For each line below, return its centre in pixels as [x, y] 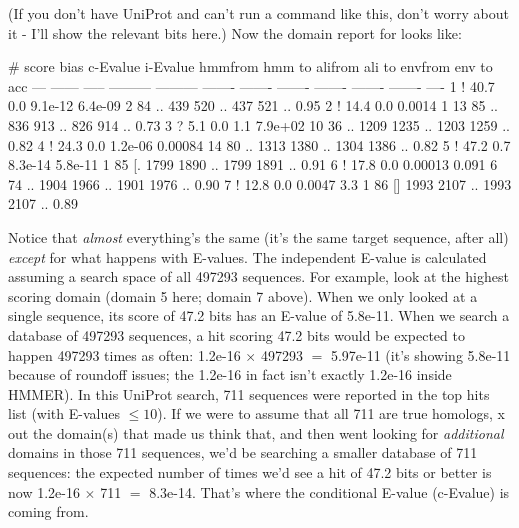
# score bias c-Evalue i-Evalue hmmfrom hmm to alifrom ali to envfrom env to [250, 66]
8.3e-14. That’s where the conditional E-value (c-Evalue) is [329, 491]
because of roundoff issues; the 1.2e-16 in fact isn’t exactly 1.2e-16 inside [230, 374]
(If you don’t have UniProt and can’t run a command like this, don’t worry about [258, 13]
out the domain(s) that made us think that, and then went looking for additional [256, 432]
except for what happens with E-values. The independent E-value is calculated [247, 256]
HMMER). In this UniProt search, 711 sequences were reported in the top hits [249, 393]
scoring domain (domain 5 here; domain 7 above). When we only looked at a [243, 295]
